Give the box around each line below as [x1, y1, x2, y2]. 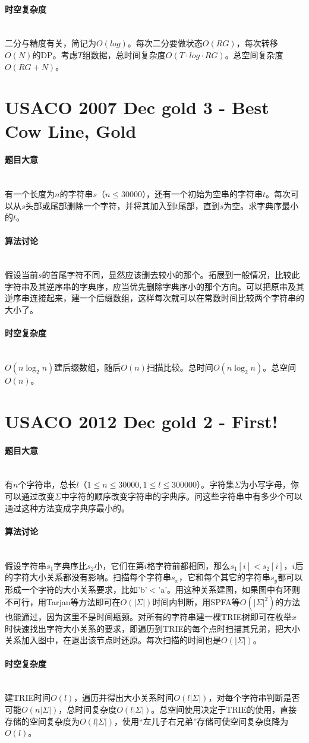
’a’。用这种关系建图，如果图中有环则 [158, 583, 301, 595]
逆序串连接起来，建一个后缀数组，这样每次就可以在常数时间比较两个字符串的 [5, 292, 304, 304]
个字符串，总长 [18, 478, 77, 491]
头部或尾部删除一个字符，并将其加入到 [25, 199, 175, 211]
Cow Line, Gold [5, 118, 137, 143]
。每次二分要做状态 [127, 37, 203, 49]
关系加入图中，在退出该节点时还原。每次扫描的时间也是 [5, 634, 221, 646]
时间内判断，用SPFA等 [152, 596, 240, 608]
